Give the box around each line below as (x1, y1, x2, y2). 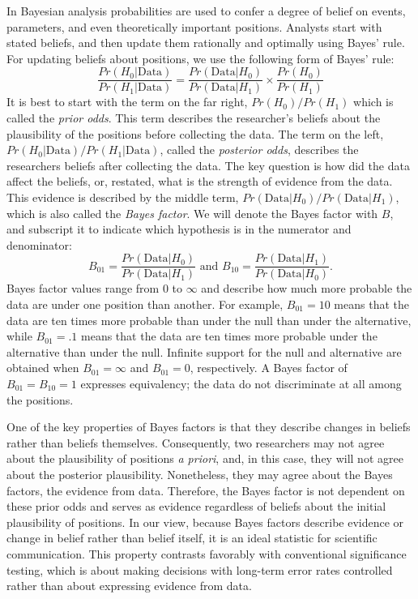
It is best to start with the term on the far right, (6, 93, 248, 110)
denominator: (6, 236, 72, 253)
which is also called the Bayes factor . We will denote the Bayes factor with (6, 204, 378, 221)
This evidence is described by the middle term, (6, 189, 239, 205)
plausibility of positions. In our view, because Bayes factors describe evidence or (6, 513, 404, 530)
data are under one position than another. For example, (6, 296, 284, 313)
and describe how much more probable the (201, 280, 412, 297)
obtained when (6, 359, 79, 376)
